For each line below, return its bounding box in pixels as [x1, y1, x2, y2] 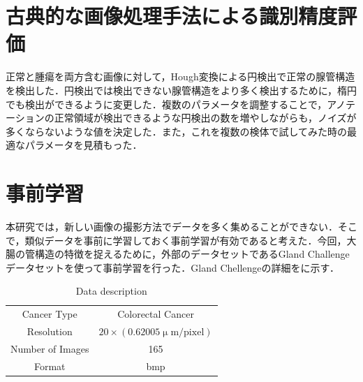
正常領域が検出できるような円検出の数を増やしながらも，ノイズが [54, 110, 357, 125]
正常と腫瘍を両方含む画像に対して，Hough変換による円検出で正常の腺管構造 [6, 69, 355, 84]
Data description [75, 284, 147, 298]
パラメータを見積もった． [24, 138, 142, 152]
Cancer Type [22, 307, 77, 321]
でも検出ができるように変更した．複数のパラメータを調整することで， [6, 96, 327, 111]
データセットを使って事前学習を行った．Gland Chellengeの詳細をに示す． [6, 260, 339, 274]
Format [34, 358, 66, 373]
